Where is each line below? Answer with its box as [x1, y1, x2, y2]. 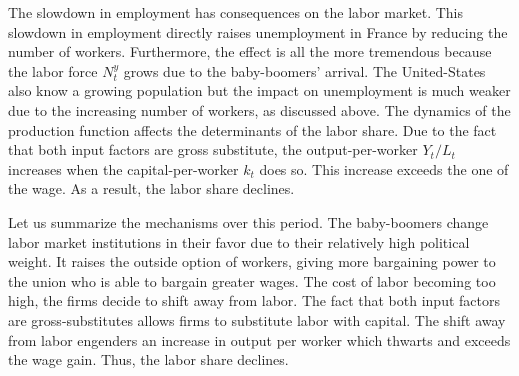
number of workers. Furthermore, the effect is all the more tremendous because [8, 41, 492, 62]
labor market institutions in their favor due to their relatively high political [8, 231, 470, 252]
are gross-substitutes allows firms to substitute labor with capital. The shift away [8, 309, 506, 330]
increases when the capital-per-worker [8, 158, 239, 179]
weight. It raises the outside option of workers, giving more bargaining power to [8, 251, 496, 272]
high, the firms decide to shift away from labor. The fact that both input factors [8, 290, 500, 311]
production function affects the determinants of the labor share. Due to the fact [8, 119, 497, 140]
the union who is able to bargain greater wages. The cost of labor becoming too [8, 270, 496, 291]
